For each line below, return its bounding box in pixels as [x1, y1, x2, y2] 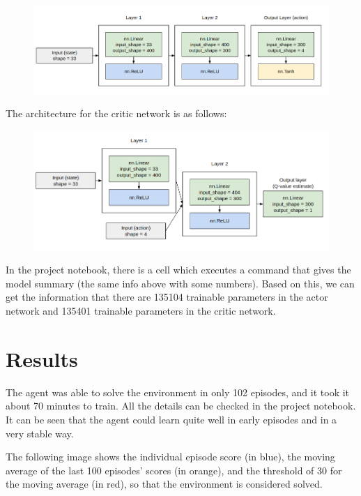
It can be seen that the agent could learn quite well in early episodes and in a [6, 412, 337, 426]
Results [6, 344, 78, 373]
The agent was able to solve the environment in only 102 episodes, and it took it [6, 384, 350, 399]
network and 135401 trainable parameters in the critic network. [6, 303, 276, 317]
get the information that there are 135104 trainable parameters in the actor [6, 290, 328, 304]
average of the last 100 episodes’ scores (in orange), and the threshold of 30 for [6, 463, 342, 477]
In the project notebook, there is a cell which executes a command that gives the [6, 262, 351, 277]
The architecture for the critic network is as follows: [6, 106, 227, 121]
